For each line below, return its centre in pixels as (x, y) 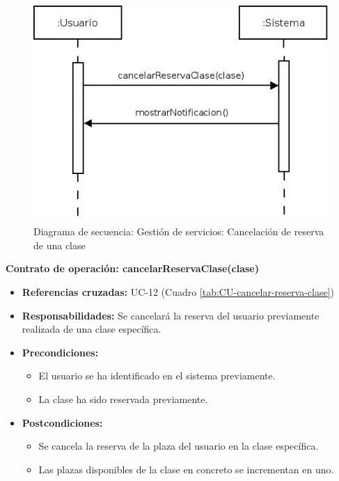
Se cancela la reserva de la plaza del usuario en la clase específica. (179, 446)
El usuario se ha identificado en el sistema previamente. (157, 376)
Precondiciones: (60, 352)
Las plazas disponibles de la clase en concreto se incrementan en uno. (186, 469)
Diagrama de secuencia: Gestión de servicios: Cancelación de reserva (179, 231)
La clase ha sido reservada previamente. (123, 399)
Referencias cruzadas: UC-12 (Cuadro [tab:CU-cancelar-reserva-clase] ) (178, 291)
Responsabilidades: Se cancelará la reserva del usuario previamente (171, 315)
